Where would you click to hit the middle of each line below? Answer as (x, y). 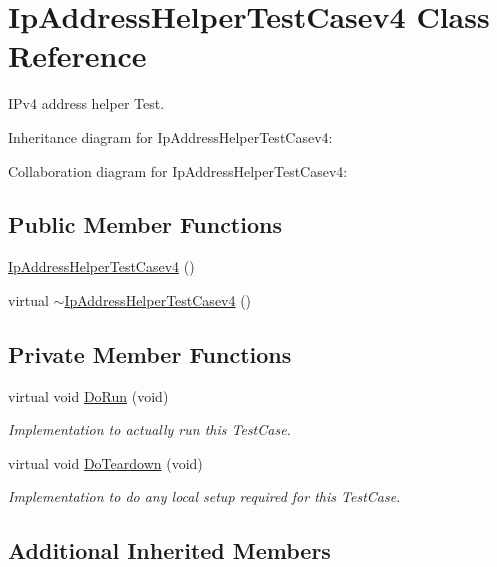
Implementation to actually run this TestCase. (149, 429)
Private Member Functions (150, 353)
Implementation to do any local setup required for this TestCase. (204, 496)
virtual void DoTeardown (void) (105, 462)
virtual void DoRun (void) (88, 395)
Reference (77, 55)
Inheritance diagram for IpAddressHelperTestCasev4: (170, 136)
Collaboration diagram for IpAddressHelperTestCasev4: (178, 170)
